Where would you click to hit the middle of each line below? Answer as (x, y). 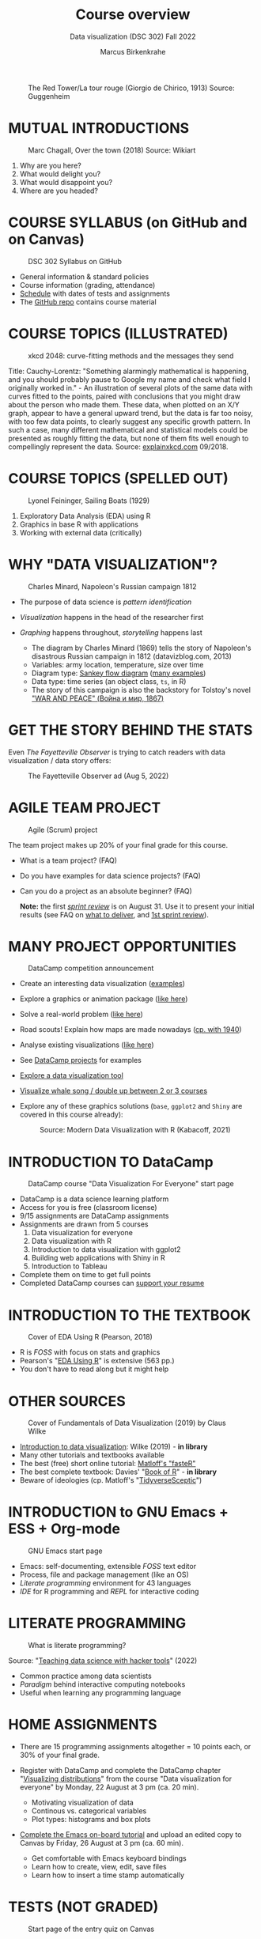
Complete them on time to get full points (85, 1275)
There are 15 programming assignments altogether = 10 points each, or (135, 1747)
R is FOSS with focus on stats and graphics (90, 1352)
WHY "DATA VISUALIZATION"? (113, 564)
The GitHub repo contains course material (88, 301)
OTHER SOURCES (67, 1401)
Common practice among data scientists (85, 1676)
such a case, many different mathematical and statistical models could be (128, 429)
